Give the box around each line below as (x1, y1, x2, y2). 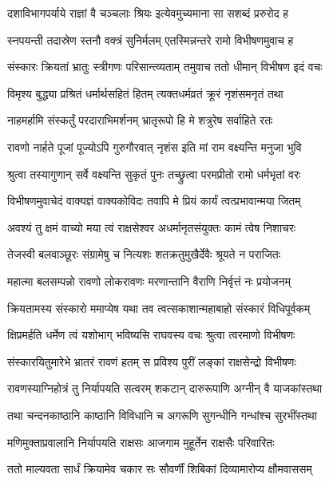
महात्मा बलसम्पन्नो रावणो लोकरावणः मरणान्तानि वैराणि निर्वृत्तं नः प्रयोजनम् (7, 272, 291, 289)
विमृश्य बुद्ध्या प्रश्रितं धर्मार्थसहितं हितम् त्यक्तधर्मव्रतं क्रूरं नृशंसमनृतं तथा (7, 85, 283, 101)
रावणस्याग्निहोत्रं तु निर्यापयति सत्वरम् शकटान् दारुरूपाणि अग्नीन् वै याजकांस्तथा (7, 380, 323, 397)
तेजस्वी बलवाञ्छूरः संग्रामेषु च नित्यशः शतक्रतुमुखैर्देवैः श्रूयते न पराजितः (7, 246, 280, 263)
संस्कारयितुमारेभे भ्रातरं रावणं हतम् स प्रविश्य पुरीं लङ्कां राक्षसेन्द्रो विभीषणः (7, 353, 296, 369)
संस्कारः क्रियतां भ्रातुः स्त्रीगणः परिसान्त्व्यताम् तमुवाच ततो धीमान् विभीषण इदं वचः (7, 58, 323, 75)
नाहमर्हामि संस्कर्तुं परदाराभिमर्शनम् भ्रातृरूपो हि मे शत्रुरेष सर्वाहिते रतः (7, 112, 273, 128)
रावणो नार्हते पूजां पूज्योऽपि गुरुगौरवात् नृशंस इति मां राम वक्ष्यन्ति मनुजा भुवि (7, 138, 302, 155)
